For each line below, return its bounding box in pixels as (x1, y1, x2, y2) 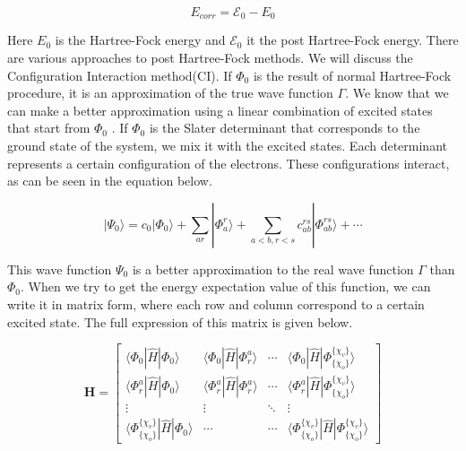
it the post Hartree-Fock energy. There (246, 30, 459, 49)
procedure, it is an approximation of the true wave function (7, 83, 333, 102)
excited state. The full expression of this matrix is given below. (7, 312, 353, 331)
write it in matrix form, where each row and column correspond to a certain (7, 294, 425, 313)
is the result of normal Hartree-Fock (253, 65, 452, 84)
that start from (7, 118, 91, 137)
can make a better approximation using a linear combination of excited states (7, 100, 433, 119)
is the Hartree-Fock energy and (55, 30, 226, 49)
